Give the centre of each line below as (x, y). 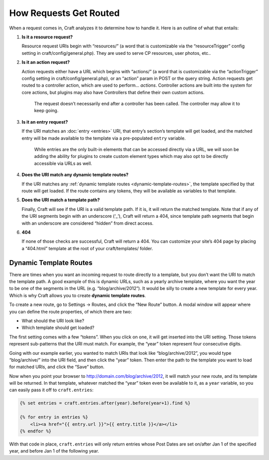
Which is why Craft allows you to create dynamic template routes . (78, 295)
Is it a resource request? (47, 37)
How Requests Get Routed (65, 13)
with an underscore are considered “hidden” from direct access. (88, 223)
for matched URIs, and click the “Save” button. (57, 367)
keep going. (46, 111)
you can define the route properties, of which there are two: (70, 311)
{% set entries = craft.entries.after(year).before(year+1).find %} (105, 403)
